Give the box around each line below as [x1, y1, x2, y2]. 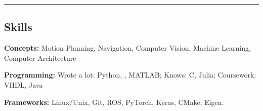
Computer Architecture [4, 52, 76, 63]
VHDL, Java [4, 79, 43, 90]
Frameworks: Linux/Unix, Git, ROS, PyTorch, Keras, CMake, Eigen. [4, 96, 224, 107]
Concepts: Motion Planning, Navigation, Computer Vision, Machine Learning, [4, 43, 251, 53]
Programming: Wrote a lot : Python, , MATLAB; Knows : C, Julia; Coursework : [4, 69, 256, 80]
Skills [4, 19, 32, 34]
